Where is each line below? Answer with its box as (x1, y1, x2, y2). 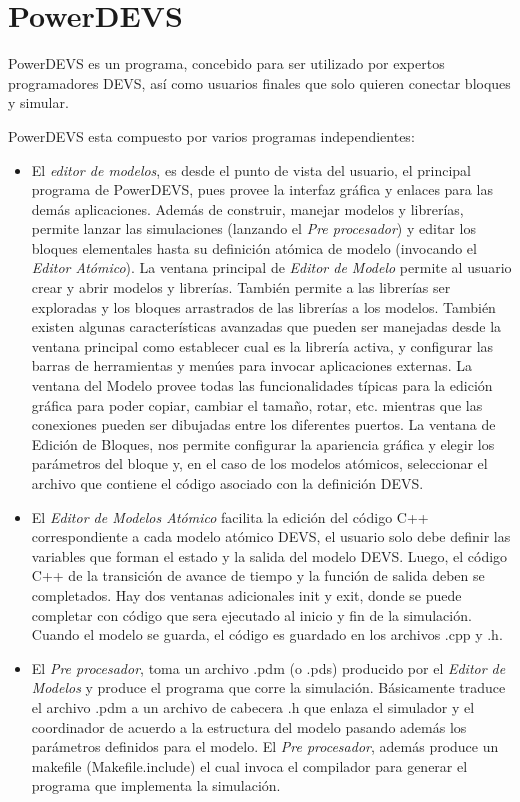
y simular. (8, 92, 69, 113)
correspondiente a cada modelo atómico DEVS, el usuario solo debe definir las (31, 526, 511, 547)
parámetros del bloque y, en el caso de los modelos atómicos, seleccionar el (31, 453, 488, 474)
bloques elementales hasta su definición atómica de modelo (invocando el (31, 237, 477, 258)
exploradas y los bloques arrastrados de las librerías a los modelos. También (31, 296, 496, 317)
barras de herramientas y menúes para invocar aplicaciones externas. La (31, 355, 473, 376)
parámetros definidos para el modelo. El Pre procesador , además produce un (31, 736, 499, 757)
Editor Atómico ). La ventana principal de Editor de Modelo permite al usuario (31, 257, 512, 278)
